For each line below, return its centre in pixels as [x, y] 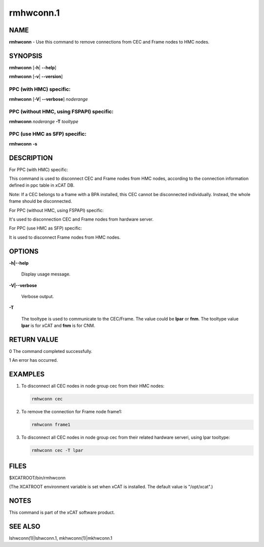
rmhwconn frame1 [51, 425]
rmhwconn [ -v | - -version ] [36, 76]
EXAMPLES [27, 374]
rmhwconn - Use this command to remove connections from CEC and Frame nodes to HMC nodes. [109, 42]
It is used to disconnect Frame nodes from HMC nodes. [65, 237]
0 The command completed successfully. [51, 351]
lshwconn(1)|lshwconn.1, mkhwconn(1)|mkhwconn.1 [61, 538]
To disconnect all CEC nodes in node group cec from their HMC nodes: [93, 386]
